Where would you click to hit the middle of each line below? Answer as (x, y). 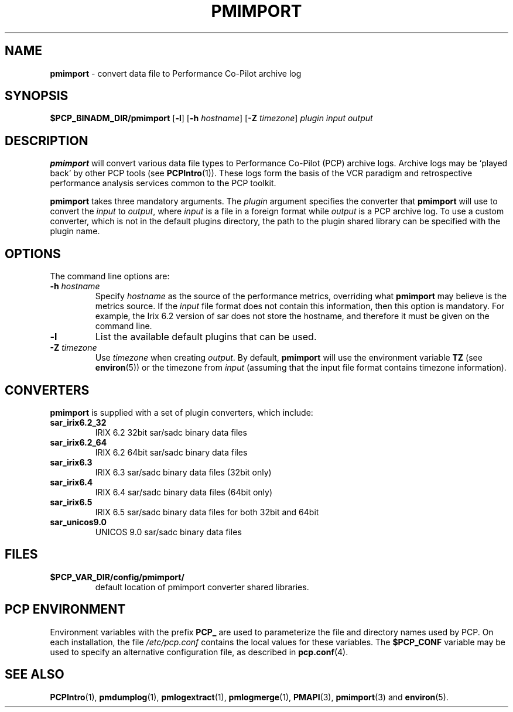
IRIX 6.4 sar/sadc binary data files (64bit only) (184, 492)
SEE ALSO (35, 675)
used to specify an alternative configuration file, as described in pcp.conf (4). (199, 652)
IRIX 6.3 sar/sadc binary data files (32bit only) (183, 472)
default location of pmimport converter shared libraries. (202, 587)
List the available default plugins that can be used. (206, 337)
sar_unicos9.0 (78, 522)
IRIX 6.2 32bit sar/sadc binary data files (171, 432)
